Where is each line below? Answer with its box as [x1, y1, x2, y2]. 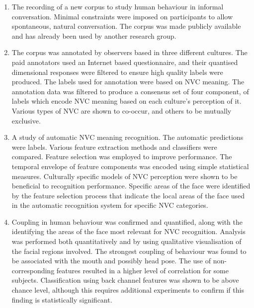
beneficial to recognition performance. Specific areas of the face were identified [11, 181, 251, 191]
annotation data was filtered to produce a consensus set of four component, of [11, 86, 249, 96]
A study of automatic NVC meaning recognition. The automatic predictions [11, 132, 244, 142]
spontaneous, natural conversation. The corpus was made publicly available [11, 21, 241, 31]
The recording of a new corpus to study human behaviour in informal [11, 1, 224, 11]
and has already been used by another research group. [11, 30, 176, 41]
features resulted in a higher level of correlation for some [56, 265, 229, 275]
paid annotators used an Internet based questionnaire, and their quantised [11, 57, 238, 67]
